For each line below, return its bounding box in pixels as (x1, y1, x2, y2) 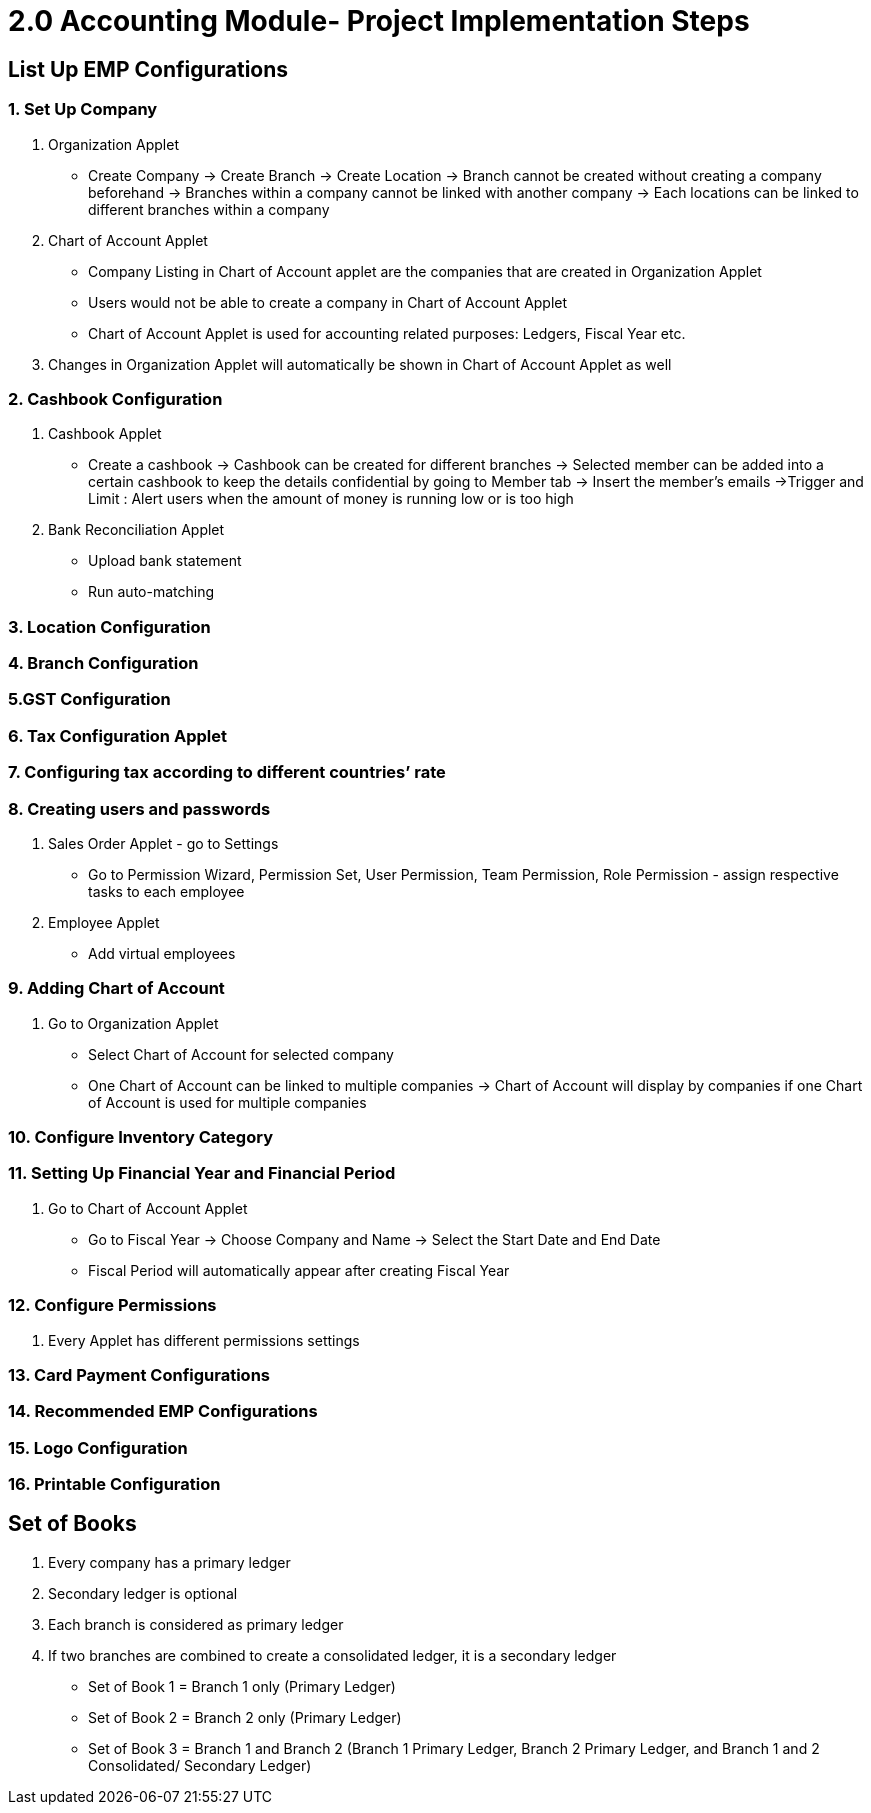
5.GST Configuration (8, 689, 171, 710)
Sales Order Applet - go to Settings (48, 834, 279, 852)
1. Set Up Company (8, 99, 158, 120)
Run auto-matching (88, 583, 215, 601)
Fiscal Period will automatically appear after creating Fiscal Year (88, 1261, 510, 1279)
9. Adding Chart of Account (8, 978, 225, 999)
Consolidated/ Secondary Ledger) (88, 1756, 312, 1774)
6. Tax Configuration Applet (8, 725, 227, 746)
